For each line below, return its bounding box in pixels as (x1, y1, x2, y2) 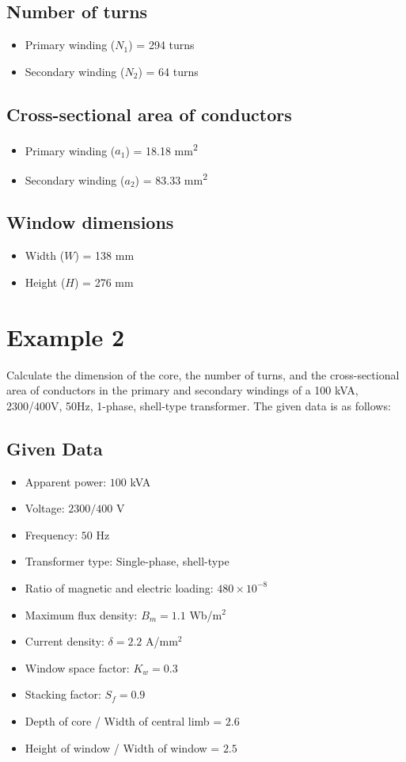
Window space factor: (25, 659, 130, 676)
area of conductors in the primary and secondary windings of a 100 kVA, (6, 382, 359, 398)
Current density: (25, 633, 104, 650)
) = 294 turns (128, 36, 195, 53)
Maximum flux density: (25, 606, 138, 623)
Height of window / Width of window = (25, 739, 220, 756)
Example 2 (6, 320, 125, 352)
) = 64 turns (138, 63, 199, 79)
